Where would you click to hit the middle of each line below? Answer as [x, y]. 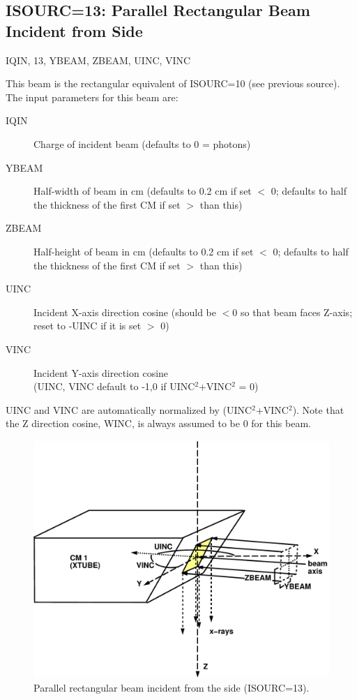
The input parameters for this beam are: [92, 97]
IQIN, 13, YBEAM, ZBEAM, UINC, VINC [98, 60]
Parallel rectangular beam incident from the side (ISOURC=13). [172, 687]
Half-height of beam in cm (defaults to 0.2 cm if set [144, 251]
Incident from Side [74, 30]
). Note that [318, 409]
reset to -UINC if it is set [88, 326]
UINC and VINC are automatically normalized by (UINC [129, 409]
